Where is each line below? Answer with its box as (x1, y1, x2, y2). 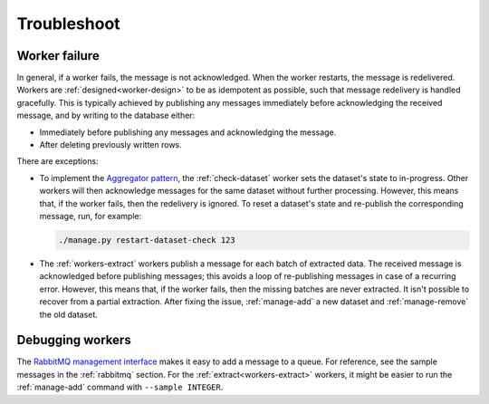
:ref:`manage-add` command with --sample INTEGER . (16, 381, 224, 393)
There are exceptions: (16, 156, 99, 167)
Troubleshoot (16, 14, 121, 34)
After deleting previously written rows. (39, 139, 183, 150)
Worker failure (16, 48, 100, 63)
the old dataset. (39, 309, 99, 320)
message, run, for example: (39, 210, 142, 221)
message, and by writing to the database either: (16, 110, 196, 121)
